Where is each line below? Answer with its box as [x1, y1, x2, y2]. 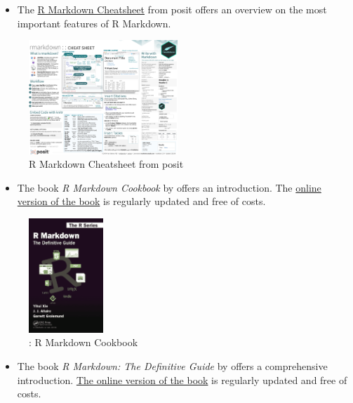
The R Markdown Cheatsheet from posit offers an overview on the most [17, 2, 327, 16]
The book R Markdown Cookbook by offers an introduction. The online [17, 180, 321, 194]
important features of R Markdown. [17, 15, 171, 30]
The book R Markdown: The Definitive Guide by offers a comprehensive [17, 358, 328, 373]
